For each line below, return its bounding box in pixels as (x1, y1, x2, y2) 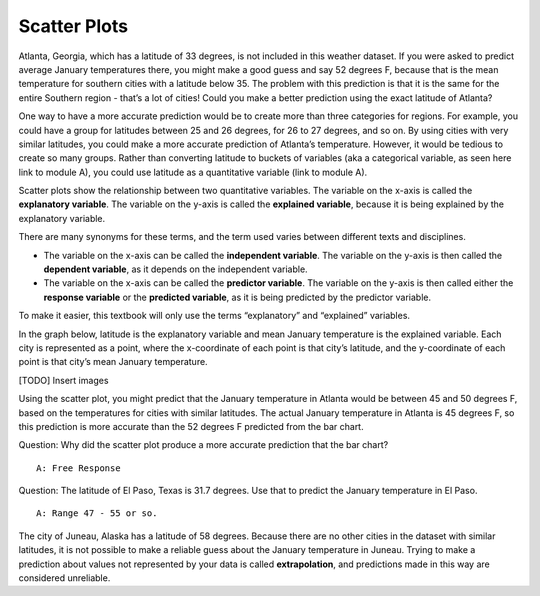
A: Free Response (36, 462, 121, 474)
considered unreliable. (18, 572, 111, 584)
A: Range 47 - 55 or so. (36, 508, 158, 519)
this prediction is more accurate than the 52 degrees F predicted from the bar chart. (18, 420, 364, 432)
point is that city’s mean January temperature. (18, 356, 209, 368)
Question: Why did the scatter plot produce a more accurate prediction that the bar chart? (18, 439, 389, 451)
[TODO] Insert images (18, 374, 109, 386)
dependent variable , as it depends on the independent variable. (43, 263, 309, 275)
